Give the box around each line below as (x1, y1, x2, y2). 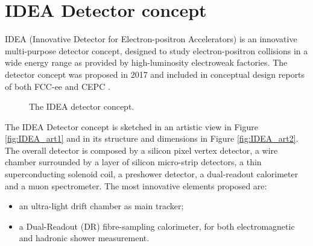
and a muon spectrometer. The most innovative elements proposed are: (5, 179, 267, 192)
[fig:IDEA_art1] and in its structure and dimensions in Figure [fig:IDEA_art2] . (5, 132, 299, 145)
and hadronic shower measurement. (19, 232, 150, 244)
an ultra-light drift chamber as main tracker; (19, 200, 184, 212)
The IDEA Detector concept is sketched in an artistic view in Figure (5, 120, 258, 133)
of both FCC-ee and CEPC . (5, 80, 110, 92)
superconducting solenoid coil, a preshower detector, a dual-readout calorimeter (5, 168, 299, 180)
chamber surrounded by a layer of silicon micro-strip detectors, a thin (5, 156, 262, 168)
